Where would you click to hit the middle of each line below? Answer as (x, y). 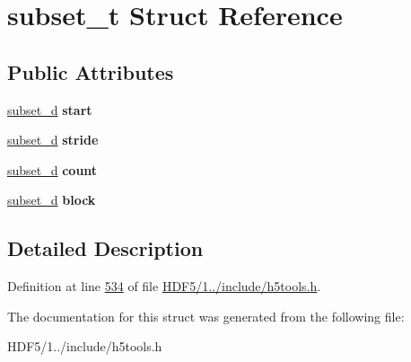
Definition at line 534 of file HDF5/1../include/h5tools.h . (164, 286)
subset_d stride (53, 140)
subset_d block (52, 200)
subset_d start (50, 109)
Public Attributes (91, 71)
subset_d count (52, 169)
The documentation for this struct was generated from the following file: (206, 316)
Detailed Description (105, 248)
